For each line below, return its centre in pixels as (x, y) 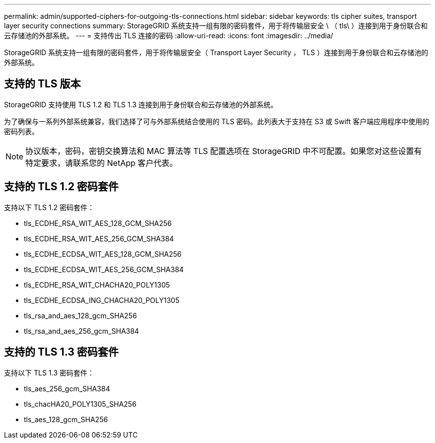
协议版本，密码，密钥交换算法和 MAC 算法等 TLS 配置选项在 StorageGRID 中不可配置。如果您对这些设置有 (224, 151)
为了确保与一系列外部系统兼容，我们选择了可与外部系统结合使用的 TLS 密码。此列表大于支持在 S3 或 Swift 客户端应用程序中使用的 (217, 121)
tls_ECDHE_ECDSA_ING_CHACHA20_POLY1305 (102, 300)
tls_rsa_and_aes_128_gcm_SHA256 (80, 315)
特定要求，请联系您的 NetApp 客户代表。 (102, 163)
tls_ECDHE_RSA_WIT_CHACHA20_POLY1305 (97, 285)
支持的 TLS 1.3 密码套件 (61, 352)
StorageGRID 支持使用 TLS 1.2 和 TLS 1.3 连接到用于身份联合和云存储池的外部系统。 (141, 104)
